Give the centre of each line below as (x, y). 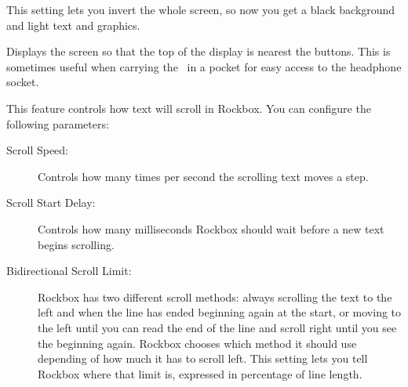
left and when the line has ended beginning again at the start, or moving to (220, 312)
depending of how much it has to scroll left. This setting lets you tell (203, 358)
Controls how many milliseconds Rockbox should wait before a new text (211, 228)
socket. (23, 82)
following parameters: (58, 123)
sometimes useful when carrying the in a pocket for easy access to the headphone (204, 66)
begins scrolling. (76, 244)
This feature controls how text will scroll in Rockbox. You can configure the (189, 108)
